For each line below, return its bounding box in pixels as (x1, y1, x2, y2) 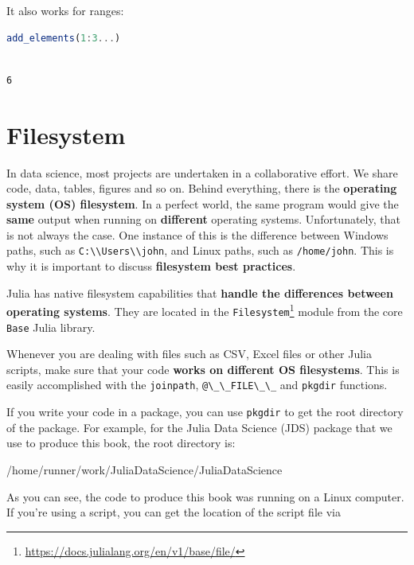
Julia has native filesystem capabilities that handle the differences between (6, 284, 393, 301)
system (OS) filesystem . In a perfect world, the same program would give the (6, 195, 399, 212)
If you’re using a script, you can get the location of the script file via (6, 504, 341, 520)
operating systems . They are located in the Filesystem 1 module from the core (6, 301, 403, 319)
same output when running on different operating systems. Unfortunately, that (6, 211, 400, 228)
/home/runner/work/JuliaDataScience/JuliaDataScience (6, 461, 283, 477)
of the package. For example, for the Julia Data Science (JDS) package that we (6, 419, 393, 435)
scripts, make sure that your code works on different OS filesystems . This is (6, 360, 400, 377)
